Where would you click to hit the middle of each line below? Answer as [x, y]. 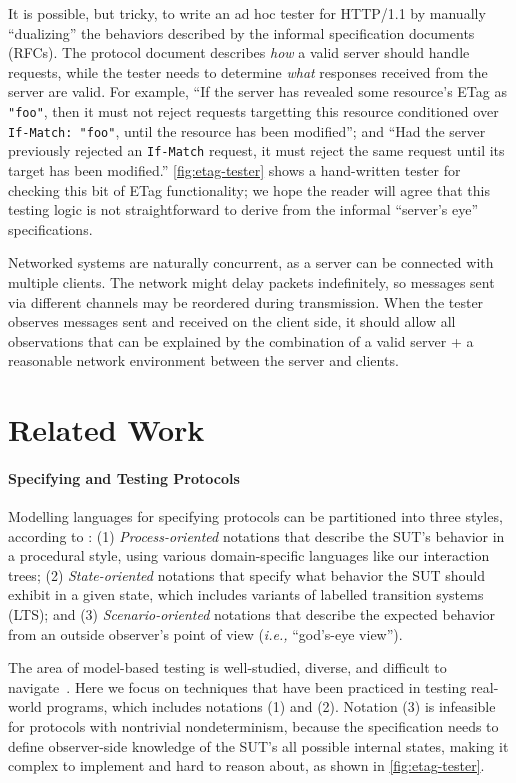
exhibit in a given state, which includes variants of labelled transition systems [246, 594]
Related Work [106, 429]
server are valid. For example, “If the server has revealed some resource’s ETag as [257, 91]
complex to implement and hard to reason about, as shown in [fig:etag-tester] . [246, 765]
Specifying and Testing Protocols [124, 477]
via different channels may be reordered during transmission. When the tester [246, 301]
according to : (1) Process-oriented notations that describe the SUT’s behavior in [256, 535]
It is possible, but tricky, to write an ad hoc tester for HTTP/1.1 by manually [247, 13]
